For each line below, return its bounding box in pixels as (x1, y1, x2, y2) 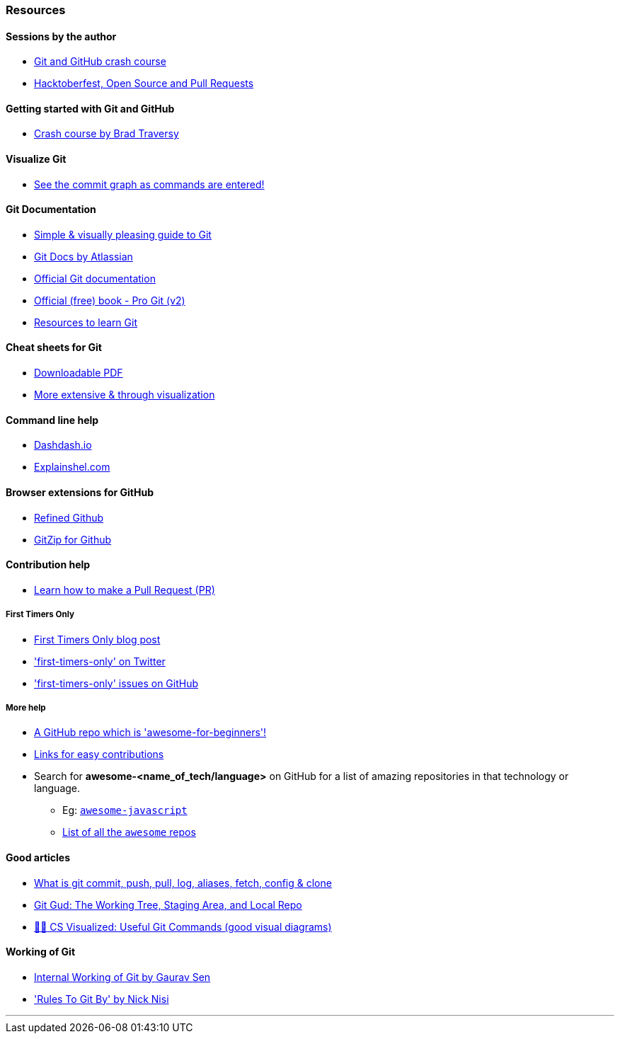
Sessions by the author (6, 30, 117, 42)
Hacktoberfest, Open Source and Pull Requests (34, 77, 254, 90)
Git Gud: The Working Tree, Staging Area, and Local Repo (34, 898, 302, 911)
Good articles (6, 851, 71, 863)
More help (6, 702, 46, 713)
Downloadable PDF (34, 367, 123, 379)
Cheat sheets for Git (6, 341, 102, 354)
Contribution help (6, 558, 91, 571)
